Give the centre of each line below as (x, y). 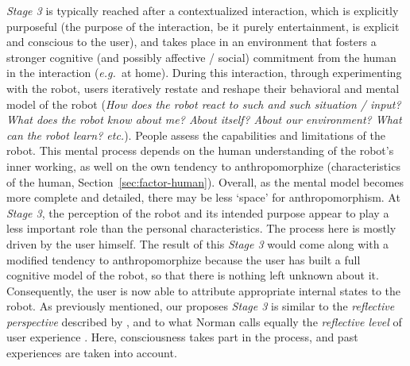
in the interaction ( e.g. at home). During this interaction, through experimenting (204, 73)
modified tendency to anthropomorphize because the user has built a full (184, 259)
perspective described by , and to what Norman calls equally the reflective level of (204, 321)
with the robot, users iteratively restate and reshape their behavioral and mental (203, 88)
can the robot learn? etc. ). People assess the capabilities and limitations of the (196, 135)
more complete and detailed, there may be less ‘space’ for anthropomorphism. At (203, 197)
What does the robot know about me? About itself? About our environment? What (204, 119)
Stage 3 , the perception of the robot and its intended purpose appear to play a (198, 212)
